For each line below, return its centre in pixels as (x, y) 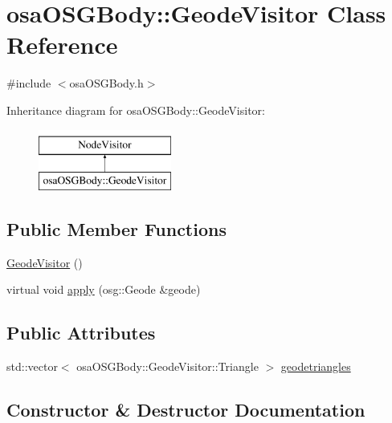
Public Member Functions (116, 229)
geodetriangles (316, 366)
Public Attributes (81, 333)
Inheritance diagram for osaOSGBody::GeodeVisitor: (136, 110)
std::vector (32, 366)
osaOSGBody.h (106, 83)
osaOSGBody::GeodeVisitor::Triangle (167, 366)
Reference (62, 45)
